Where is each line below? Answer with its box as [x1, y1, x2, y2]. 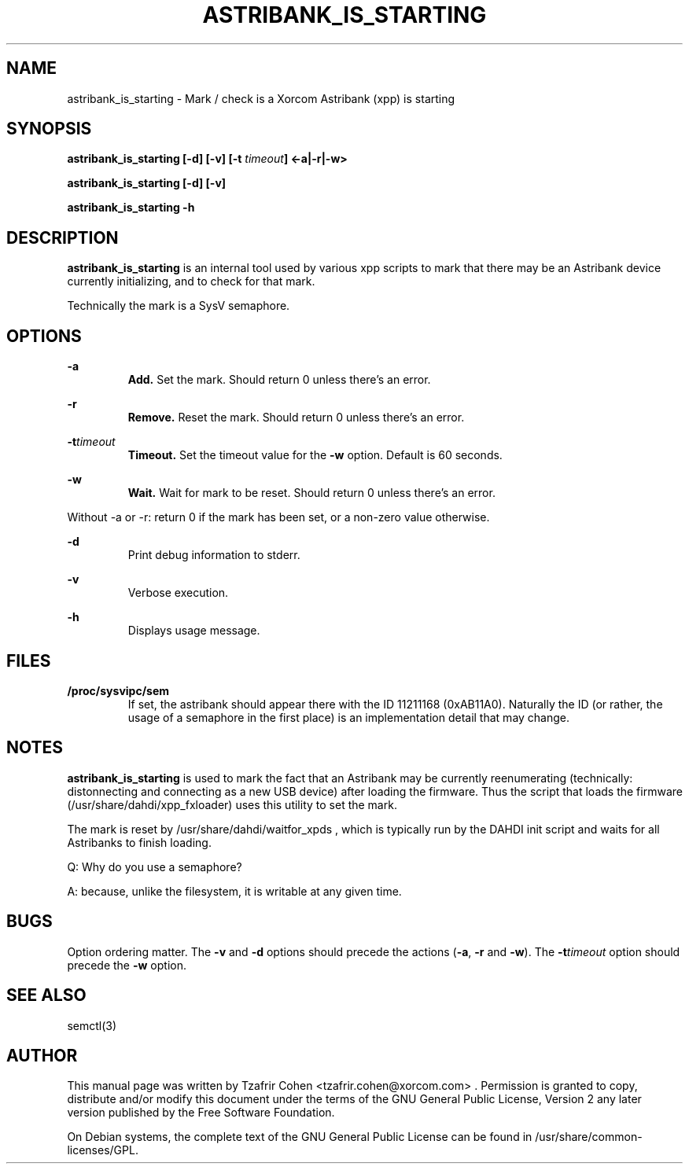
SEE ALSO [6, 985, 87, 1006]
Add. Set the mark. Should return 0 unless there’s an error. [127, 373, 431, 387]
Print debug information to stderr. [127, 548, 300, 562]
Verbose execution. [127, 586, 229, 600]
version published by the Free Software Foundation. [67, 1106, 335, 1120]
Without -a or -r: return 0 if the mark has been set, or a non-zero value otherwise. [67, 510, 490, 524]
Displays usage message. [127, 624, 260, 638]
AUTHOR [6, 1045, 78, 1065]
